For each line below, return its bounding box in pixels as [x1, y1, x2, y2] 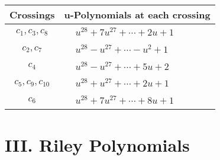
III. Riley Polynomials [5, 132, 190, 156]
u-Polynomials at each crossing [64, 8, 211, 21]
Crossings [9, 8, 55, 21]
